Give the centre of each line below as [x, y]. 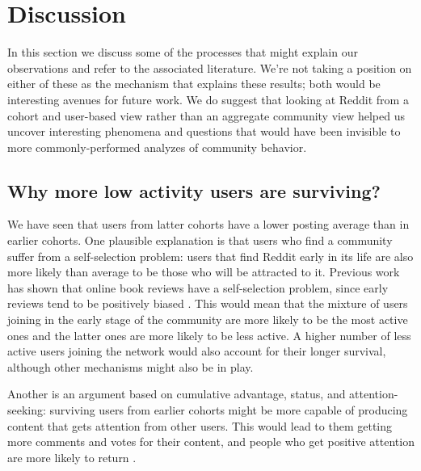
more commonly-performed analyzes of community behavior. [157, 147]
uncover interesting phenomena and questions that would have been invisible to [204, 131]
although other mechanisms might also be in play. [131, 366]
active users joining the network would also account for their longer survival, [197, 351]
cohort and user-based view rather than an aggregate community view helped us [206, 115]
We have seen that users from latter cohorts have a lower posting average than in [208, 224]
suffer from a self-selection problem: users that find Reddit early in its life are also [210, 256]
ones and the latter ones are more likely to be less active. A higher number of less [209, 335]
